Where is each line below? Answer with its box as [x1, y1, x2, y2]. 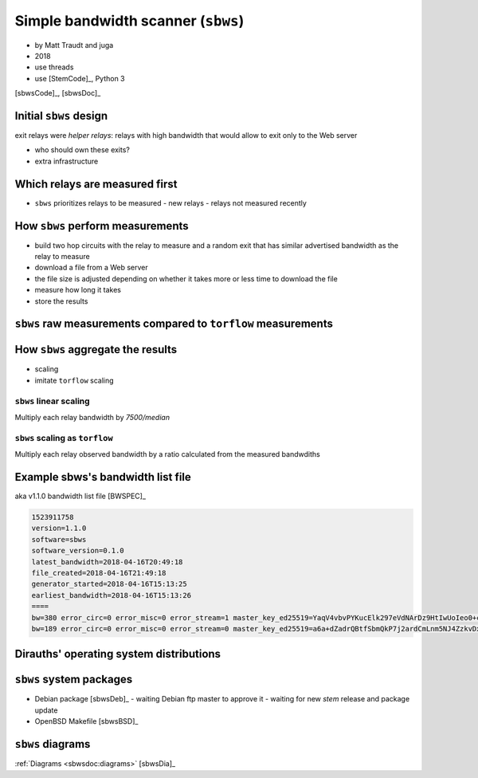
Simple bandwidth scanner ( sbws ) [14, 12, 245, 29]
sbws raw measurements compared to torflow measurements [14, 317, 334, 331]
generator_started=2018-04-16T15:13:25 [31, 580, 187, 589]
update [34, 705, 58, 715]
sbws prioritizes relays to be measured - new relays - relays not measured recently [34, 198, 307, 207]
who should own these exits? [34, 145, 131, 155]
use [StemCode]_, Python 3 [34, 73, 125, 83]
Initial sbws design [14, 108, 108, 123]
